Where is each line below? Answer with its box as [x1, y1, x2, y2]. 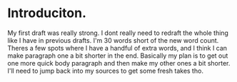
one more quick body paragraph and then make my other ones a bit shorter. [7, 58, 231, 67]
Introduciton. [7, 5, 87, 21]
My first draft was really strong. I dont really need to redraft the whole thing [7, 29, 228, 37]
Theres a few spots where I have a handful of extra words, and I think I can [7, 43, 227, 52]
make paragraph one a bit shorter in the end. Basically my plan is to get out [7, 51, 228, 60]
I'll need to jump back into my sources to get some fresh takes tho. [7, 66, 203, 75]
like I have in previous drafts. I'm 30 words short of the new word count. [7, 36, 219, 44]
